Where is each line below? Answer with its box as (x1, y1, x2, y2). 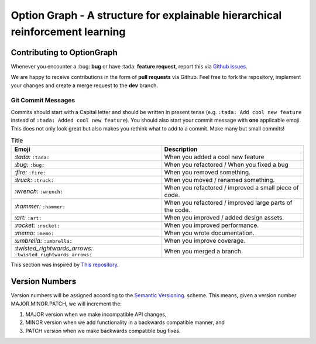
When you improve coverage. (164, 237, 246, 245)
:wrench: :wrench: (14, 187, 64, 195)
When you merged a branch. (164, 247, 243, 255)
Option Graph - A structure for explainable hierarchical (11, 9, 282, 22)
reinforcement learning (11, 25, 126, 38)
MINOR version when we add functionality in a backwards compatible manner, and (25, 319, 225, 326)
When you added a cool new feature (164, 153, 265, 161)
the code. (164, 206, 191, 214)
